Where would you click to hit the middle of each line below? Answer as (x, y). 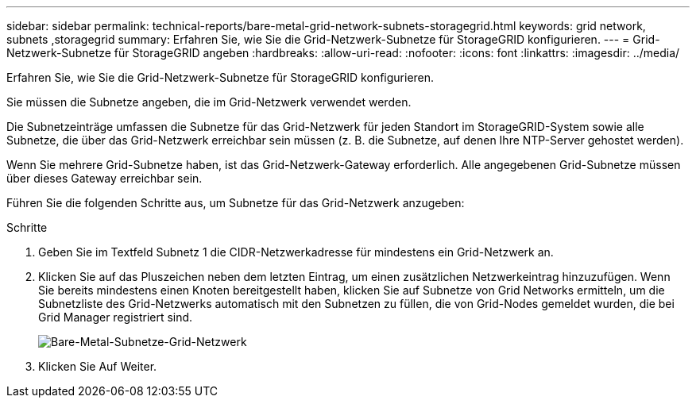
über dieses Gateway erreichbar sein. (104, 178)
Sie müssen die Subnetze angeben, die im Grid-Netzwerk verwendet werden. (209, 102)
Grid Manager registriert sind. (116, 317)
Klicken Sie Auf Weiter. (98, 366)
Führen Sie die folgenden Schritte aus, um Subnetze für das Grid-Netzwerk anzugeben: (236, 203)
